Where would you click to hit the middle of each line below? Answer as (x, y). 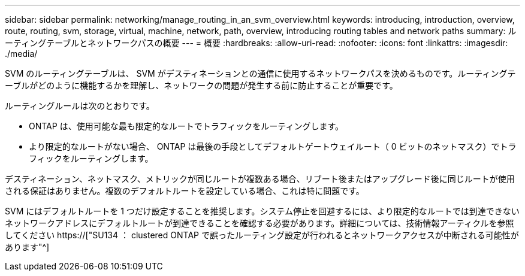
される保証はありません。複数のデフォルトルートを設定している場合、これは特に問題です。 (185, 191)
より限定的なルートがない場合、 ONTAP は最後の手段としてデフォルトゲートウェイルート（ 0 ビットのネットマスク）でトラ (273, 146)
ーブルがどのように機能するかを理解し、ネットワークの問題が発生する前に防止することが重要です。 (201, 85)
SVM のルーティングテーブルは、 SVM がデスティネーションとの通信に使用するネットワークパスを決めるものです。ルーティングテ (260, 73)
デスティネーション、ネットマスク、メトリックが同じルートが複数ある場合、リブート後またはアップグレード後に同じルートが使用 (260, 179)
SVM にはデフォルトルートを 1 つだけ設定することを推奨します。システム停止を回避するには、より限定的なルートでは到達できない (262, 211)
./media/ (21, 54)
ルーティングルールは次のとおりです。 (80, 106)
